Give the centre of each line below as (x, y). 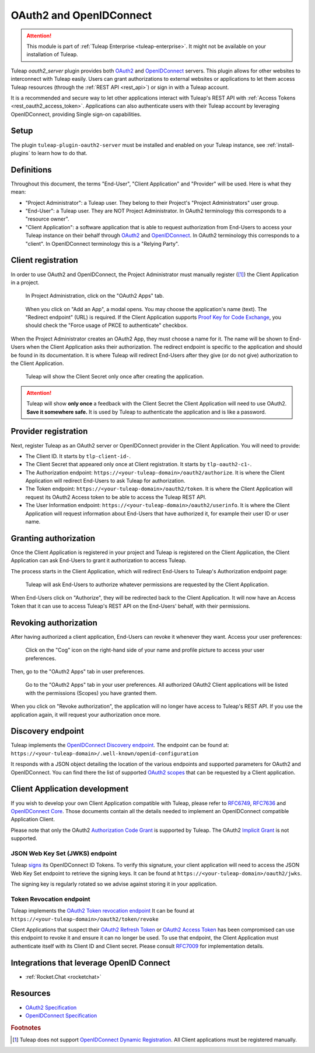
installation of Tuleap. (52, 54)
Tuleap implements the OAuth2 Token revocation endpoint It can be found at (103, 911)
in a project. (25, 282)
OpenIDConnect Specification (61, 1016)
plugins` (20, 153)
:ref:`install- (280, 145)
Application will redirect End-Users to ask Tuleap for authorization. (105, 481)
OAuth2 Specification (51, 1007)
